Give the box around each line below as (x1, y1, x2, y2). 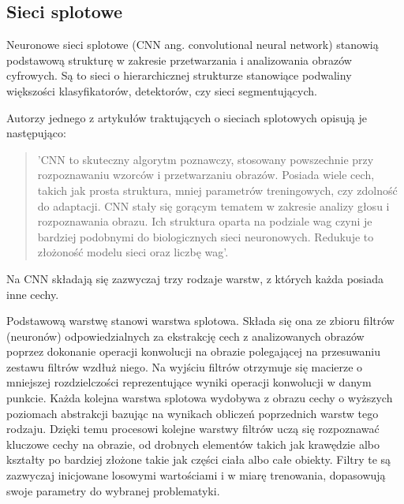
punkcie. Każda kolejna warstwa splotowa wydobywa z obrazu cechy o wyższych (6, 390, 393, 406)
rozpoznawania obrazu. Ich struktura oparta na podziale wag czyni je (37, 213, 372, 230)
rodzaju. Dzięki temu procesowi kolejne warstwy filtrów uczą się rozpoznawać (6, 420, 380, 437)
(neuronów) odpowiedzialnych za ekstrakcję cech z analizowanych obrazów (6, 327, 365, 344)
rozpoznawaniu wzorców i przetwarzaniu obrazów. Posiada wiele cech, (37, 166, 375, 183)
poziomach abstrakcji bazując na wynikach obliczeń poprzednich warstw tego (6, 405, 379, 421)
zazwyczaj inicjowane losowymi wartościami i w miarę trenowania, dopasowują (6, 467, 386, 483)
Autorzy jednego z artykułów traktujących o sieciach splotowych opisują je (6, 109, 367, 125)
